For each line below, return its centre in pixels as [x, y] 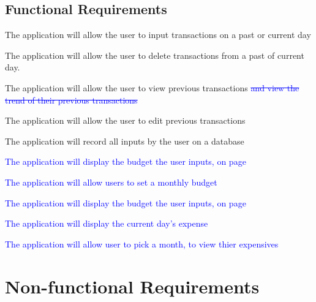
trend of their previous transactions [71, 100]
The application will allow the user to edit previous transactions [125, 120]
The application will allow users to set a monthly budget [111, 182]
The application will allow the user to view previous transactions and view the [152, 87]
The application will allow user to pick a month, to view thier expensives [142, 243]
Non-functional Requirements [132, 286]
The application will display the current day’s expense [107, 223]
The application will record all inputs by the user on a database [125, 141]
